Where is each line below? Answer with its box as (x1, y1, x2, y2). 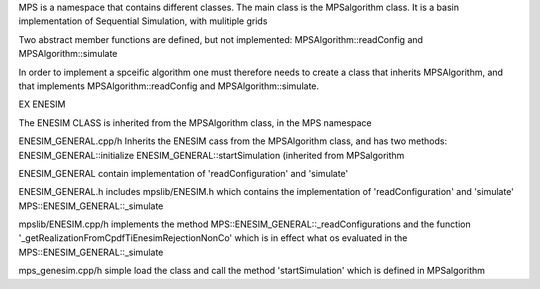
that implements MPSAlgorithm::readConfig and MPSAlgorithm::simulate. (18, 80, 320, 92)
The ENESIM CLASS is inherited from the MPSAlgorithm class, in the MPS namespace (18, 116, 372, 129)
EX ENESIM (18, 98, 66, 110)
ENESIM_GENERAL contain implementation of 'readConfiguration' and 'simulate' (18, 167, 349, 179)
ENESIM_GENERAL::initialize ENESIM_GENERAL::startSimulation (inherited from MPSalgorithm (18, 149, 405, 161)
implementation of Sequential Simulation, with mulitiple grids (18, 15, 268, 27)
